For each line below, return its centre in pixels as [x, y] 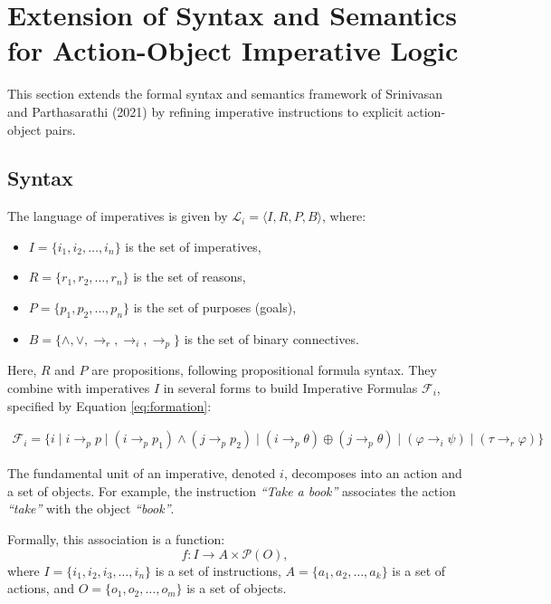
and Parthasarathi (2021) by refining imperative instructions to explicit [205, 111]
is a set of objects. [237, 588]
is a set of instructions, [218, 570]
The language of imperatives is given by [118, 216]
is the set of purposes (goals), [215, 307]
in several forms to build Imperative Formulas [290, 387]
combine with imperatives [79, 387]
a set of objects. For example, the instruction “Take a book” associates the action [232, 490]
